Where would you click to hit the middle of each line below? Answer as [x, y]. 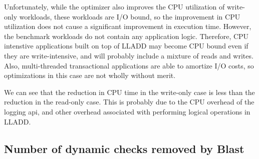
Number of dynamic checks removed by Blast [124, 148]
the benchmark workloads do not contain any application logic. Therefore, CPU [126, 36]
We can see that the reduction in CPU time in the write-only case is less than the [129, 92]
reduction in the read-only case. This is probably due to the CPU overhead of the [129, 102]
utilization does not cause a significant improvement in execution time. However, [128, 26]
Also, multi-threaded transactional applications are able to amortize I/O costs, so [129, 65]
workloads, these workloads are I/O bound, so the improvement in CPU [130, 16]
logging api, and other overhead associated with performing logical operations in [127, 111]
